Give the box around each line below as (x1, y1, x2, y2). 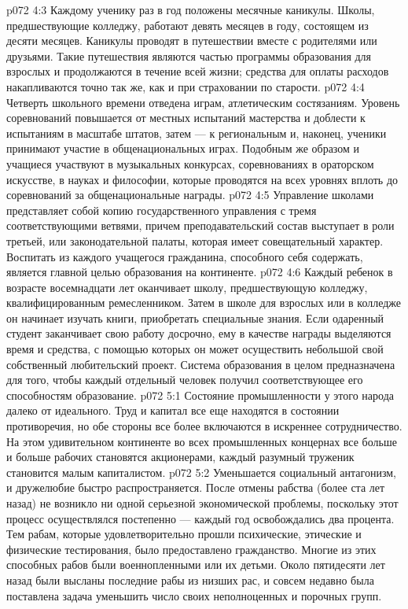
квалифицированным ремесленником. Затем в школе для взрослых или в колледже (6, 294, 402, 311)
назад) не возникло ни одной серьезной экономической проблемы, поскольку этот (6, 495, 399, 511)
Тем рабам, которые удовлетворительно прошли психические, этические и (6, 526, 362, 542)
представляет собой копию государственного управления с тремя (6, 201, 317, 218)
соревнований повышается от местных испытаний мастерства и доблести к (6, 109, 366, 126)
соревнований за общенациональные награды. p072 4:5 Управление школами (6, 186, 374, 203)
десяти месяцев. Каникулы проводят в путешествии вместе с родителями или (6, 32, 377, 49)
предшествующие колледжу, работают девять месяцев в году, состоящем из (6, 17, 369, 33)
